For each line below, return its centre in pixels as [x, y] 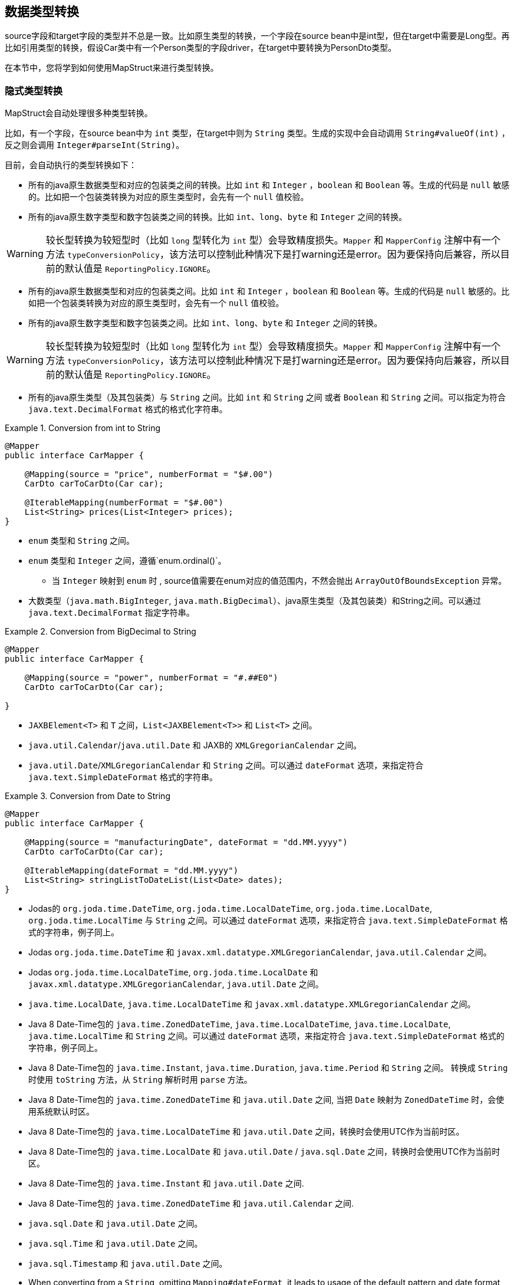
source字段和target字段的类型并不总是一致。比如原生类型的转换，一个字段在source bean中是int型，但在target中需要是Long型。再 [257, 36]
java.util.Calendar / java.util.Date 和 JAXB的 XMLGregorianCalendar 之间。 [195, 745]
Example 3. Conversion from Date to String [88, 796]
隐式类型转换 [34, 91]
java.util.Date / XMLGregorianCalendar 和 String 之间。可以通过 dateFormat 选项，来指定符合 [226, 765]
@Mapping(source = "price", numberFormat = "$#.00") [149, 474]
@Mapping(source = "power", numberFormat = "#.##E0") [151, 678]
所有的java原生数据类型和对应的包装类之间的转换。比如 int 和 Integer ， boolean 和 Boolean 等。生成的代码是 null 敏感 [269, 185]
